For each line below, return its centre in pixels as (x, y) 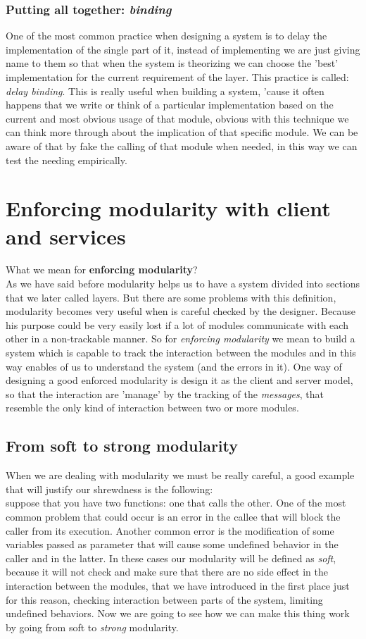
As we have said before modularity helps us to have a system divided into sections (183, 284)
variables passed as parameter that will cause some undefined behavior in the (172, 544)
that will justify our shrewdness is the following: (109, 489)
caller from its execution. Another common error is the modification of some (170, 530)
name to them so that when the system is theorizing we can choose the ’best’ (172, 63)
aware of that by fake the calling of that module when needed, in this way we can (182, 145)
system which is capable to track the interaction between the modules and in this (181, 353)
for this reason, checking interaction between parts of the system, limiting (164, 599)
